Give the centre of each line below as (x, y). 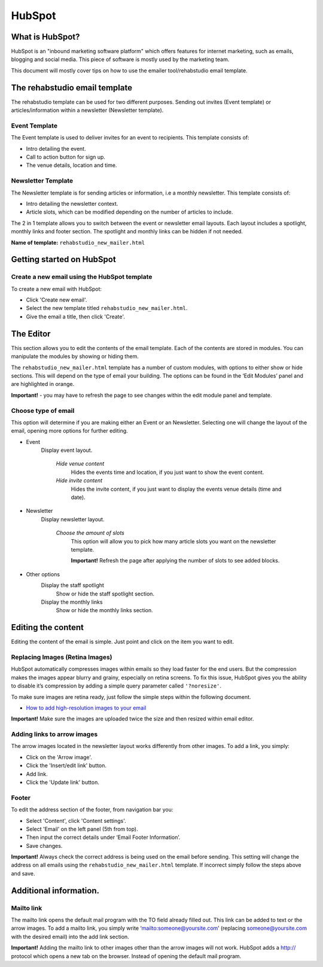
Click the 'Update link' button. (63, 782)
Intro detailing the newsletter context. (72, 203)
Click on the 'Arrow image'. (59, 757)
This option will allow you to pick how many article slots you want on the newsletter (173, 541)
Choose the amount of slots (90, 533)
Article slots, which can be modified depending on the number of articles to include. (129, 212)
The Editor (31, 334)
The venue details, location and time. (71, 165)
